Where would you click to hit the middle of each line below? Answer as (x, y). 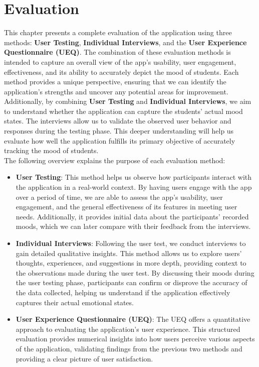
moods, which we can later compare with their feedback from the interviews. (133, 226)
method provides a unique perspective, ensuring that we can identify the (115, 82)
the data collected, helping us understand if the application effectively (123, 292)
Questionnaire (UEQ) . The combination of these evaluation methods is (117, 52)
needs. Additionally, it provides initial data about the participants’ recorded (132, 216)
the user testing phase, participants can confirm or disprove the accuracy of (132, 282)
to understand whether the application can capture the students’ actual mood (123, 111)
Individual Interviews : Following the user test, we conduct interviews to (131, 243)
